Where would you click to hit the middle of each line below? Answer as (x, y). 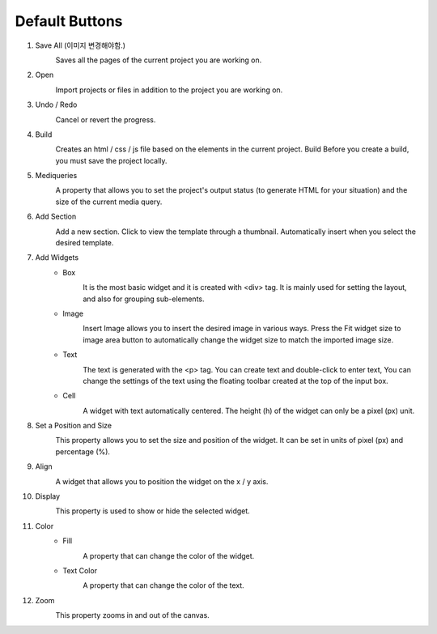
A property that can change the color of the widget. (169, 555)
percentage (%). (83, 451)
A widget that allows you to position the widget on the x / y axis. (162, 481)
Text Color (80, 570)
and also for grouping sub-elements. (144, 299)
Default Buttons (69, 21)
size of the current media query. (109, 202)
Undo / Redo (56, 104)
